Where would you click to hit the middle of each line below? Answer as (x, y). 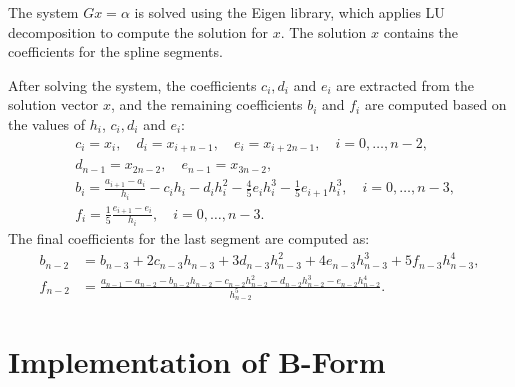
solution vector (53, 104)
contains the (421, 31)
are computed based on (435, 104)
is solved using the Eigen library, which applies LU (289, 12)
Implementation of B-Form (197, 361)
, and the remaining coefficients (207, 104)
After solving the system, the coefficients (132, 84)
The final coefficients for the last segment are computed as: (189, 237)
